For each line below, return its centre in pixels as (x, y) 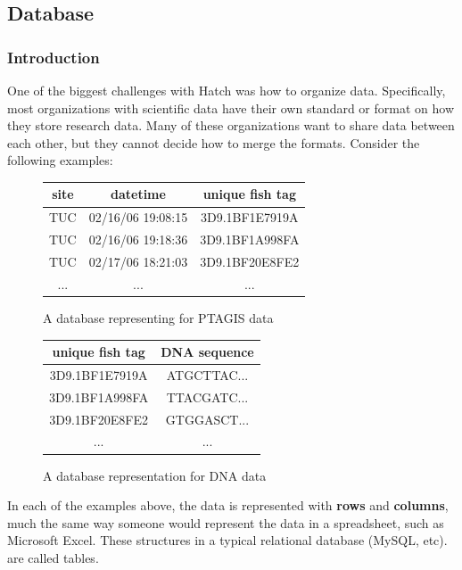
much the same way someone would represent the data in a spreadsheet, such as (226, 522)
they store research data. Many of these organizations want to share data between (231, 125)
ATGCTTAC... (207, 374)
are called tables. (53, 557)
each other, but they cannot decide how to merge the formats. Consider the (214, 142)
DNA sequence (207, 352)
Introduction (54, 57)
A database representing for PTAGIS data (158, 317)
